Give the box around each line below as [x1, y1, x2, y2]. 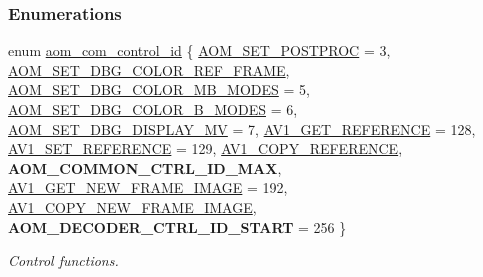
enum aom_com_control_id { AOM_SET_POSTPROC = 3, [8, 40, 391, 61]
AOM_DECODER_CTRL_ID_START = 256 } [8, 216, 347, 237]
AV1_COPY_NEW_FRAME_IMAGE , [8, 196, 257, 217]
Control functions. [8, 250, 119, 271]
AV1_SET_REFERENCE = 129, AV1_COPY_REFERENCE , [8, 138, 403, 159]
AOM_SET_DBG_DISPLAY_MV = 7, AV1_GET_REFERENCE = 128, [8, 118, 476, 139]
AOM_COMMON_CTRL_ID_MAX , [8, 157, 282, 178]
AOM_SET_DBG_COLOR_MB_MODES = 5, [8, 79, 310, 100]
